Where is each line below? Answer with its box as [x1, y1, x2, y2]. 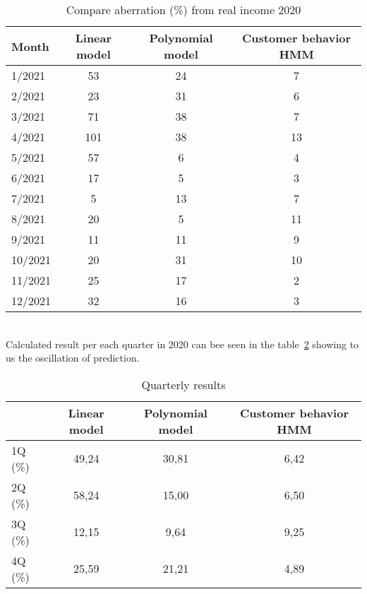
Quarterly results [141, 376, 226, 393]
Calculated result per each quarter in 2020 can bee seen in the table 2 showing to [6, 336, 359, 351]
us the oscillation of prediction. [6, 350, 140, 365]
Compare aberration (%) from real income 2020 [66, 1, 301, 18]
